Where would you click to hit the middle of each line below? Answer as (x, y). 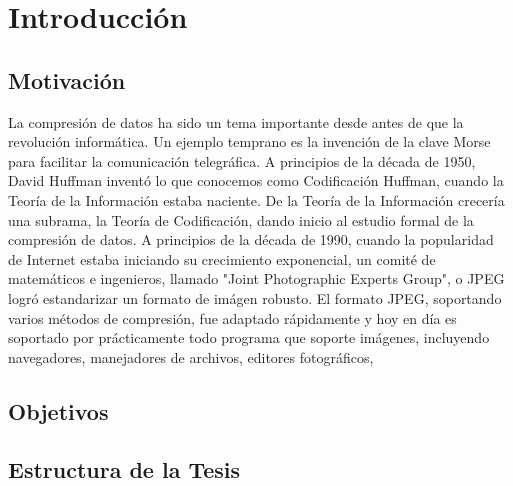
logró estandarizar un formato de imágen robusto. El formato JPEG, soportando (255, 297)
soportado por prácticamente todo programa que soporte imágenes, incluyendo (249, 337)
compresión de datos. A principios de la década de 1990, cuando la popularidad (251, 239)
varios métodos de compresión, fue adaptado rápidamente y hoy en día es (232, 317)
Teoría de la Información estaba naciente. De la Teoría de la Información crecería (256, 199)
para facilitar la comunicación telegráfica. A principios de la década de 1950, (242, 160)
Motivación (67, 79)
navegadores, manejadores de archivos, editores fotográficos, (191, 356)
